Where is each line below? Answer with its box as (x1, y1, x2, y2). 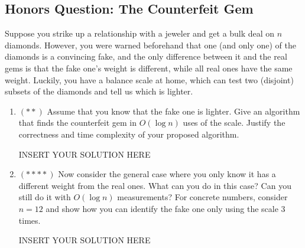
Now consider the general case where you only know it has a (58, 168, 276, 180)
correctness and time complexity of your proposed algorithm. (18, 128, 239, 140)
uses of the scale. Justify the (183, 116, 285, 129)
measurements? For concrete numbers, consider (117, 191, 288, 203)
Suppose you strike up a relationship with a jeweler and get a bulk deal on (5, 27, 275, 40)
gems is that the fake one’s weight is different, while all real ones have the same (5, 61, 293, 74)
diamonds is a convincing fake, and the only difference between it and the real (5, 50, 287, 63)
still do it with (18, 191, 71, 203)
